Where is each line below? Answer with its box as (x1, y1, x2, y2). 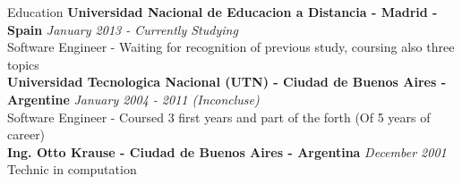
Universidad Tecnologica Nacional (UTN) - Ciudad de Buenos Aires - (7, 72, 447, 91)
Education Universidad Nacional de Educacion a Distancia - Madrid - (7, 3, 438, 21)
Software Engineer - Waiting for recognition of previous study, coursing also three (7, 38, 455, 56)
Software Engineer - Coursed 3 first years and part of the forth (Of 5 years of (7, 107, 431, 126)
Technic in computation (7, 160, 137, 179)
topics (7, 54, 39, 73)
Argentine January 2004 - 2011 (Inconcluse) (7, 89, 260, 108)
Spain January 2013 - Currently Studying (7, 20, 238, 38)
